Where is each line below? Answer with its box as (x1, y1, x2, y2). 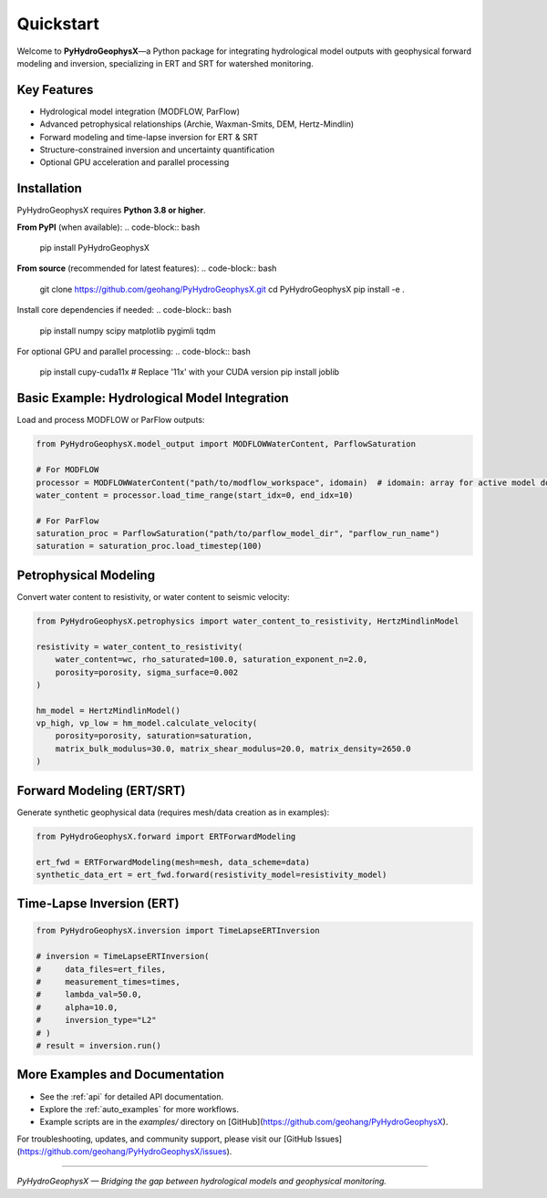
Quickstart (16, 14, 100, 34)
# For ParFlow (36, 515, 99, 526)
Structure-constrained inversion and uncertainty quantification (39, 144, 275, 155)
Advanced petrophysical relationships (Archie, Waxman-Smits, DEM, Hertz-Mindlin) (39, 119, 355, 129)
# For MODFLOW (36, 465, 99, 475)
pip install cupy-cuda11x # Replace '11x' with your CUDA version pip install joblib (39, 367, 340, 377)
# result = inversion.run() (36, 1040, 161, 1050)
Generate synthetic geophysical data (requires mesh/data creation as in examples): (16, 807, 330, 818)
